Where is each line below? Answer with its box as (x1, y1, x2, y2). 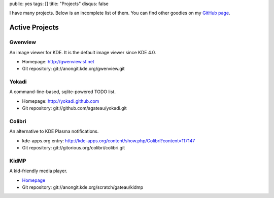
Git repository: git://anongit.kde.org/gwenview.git (22, 66, 125, 72)
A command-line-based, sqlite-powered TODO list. (9, 89, 116, 95)
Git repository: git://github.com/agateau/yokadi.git (22, 105, 127, 111)
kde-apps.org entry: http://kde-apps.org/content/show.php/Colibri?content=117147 (22, 137, 195, 144)
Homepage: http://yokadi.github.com (22, 98, 99, 104)
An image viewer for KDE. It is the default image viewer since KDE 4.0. (9, 49, 156, 55)
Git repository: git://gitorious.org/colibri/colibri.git (22, 145, 125, 151)
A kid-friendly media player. (9, 168, 67, 174)
